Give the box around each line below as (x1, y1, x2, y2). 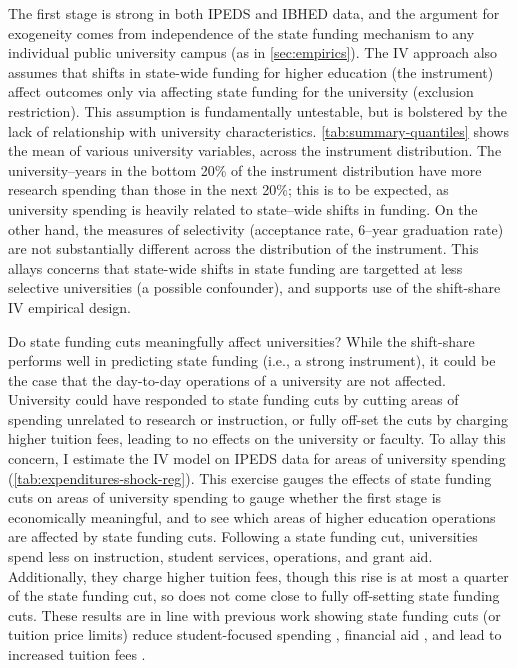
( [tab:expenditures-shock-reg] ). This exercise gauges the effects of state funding (8, 467, 492, 488)
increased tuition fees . (8, 644, 146, 664)
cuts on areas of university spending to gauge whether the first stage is (8, 487, 442, 508)
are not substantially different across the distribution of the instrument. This (8, 238, 479, 259)
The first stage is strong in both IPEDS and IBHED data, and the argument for (8, 3, 500, 23)
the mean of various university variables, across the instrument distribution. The (8, 140, 502, 161)
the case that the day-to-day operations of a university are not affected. (8, 369, 446, 390)
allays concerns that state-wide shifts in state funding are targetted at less (8, 257, 463, 278)
